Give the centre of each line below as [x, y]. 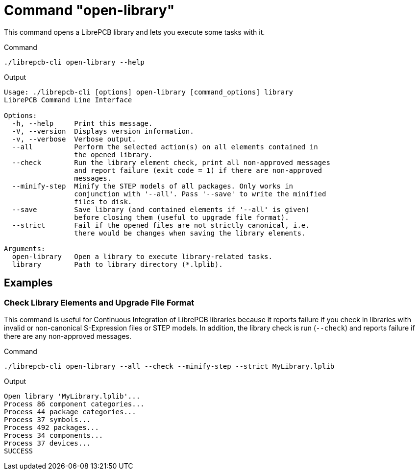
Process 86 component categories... [74, 404]
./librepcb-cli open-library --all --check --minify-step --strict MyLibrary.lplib [169, 366]
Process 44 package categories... [70, 412]
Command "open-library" [89, 10]
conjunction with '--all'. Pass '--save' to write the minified [200, 194]
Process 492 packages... [51, 427]
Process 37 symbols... [48, 419]
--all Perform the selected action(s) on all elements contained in [165, 147]
